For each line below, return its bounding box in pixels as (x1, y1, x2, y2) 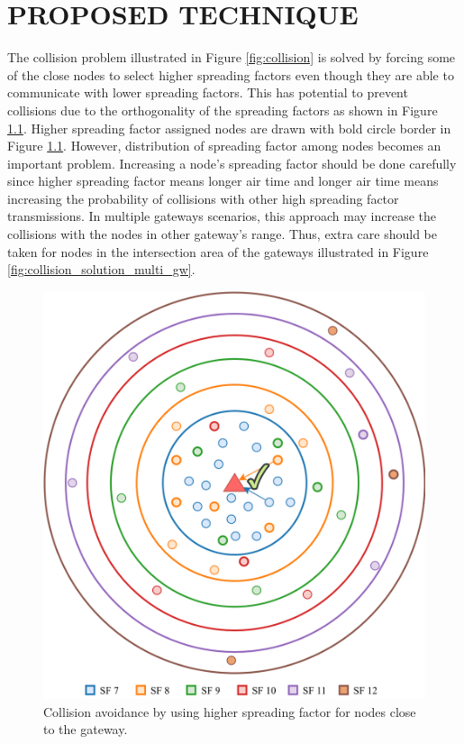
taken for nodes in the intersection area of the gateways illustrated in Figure (7, 242, 429, 261)
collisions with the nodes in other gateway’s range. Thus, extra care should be (7, 225, 437, 243)
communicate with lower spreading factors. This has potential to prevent (7, 83, 408, 102)
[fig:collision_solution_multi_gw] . (7, 260, 196, 279)
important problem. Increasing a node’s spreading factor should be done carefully (7, 153, 457, 172)
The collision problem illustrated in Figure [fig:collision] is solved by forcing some (7, 48, 456, 67)
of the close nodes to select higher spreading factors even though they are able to (7, 65, 454, 84)
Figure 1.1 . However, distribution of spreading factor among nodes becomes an (7, 136, 441, 155)
